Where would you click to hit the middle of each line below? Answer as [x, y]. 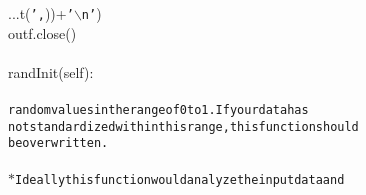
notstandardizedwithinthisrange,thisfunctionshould [183, 126]
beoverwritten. [58, 143]
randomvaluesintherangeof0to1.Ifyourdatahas [158, 110]
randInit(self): [51, 71]
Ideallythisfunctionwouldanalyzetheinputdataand [180, 179]
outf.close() [42, 32]
